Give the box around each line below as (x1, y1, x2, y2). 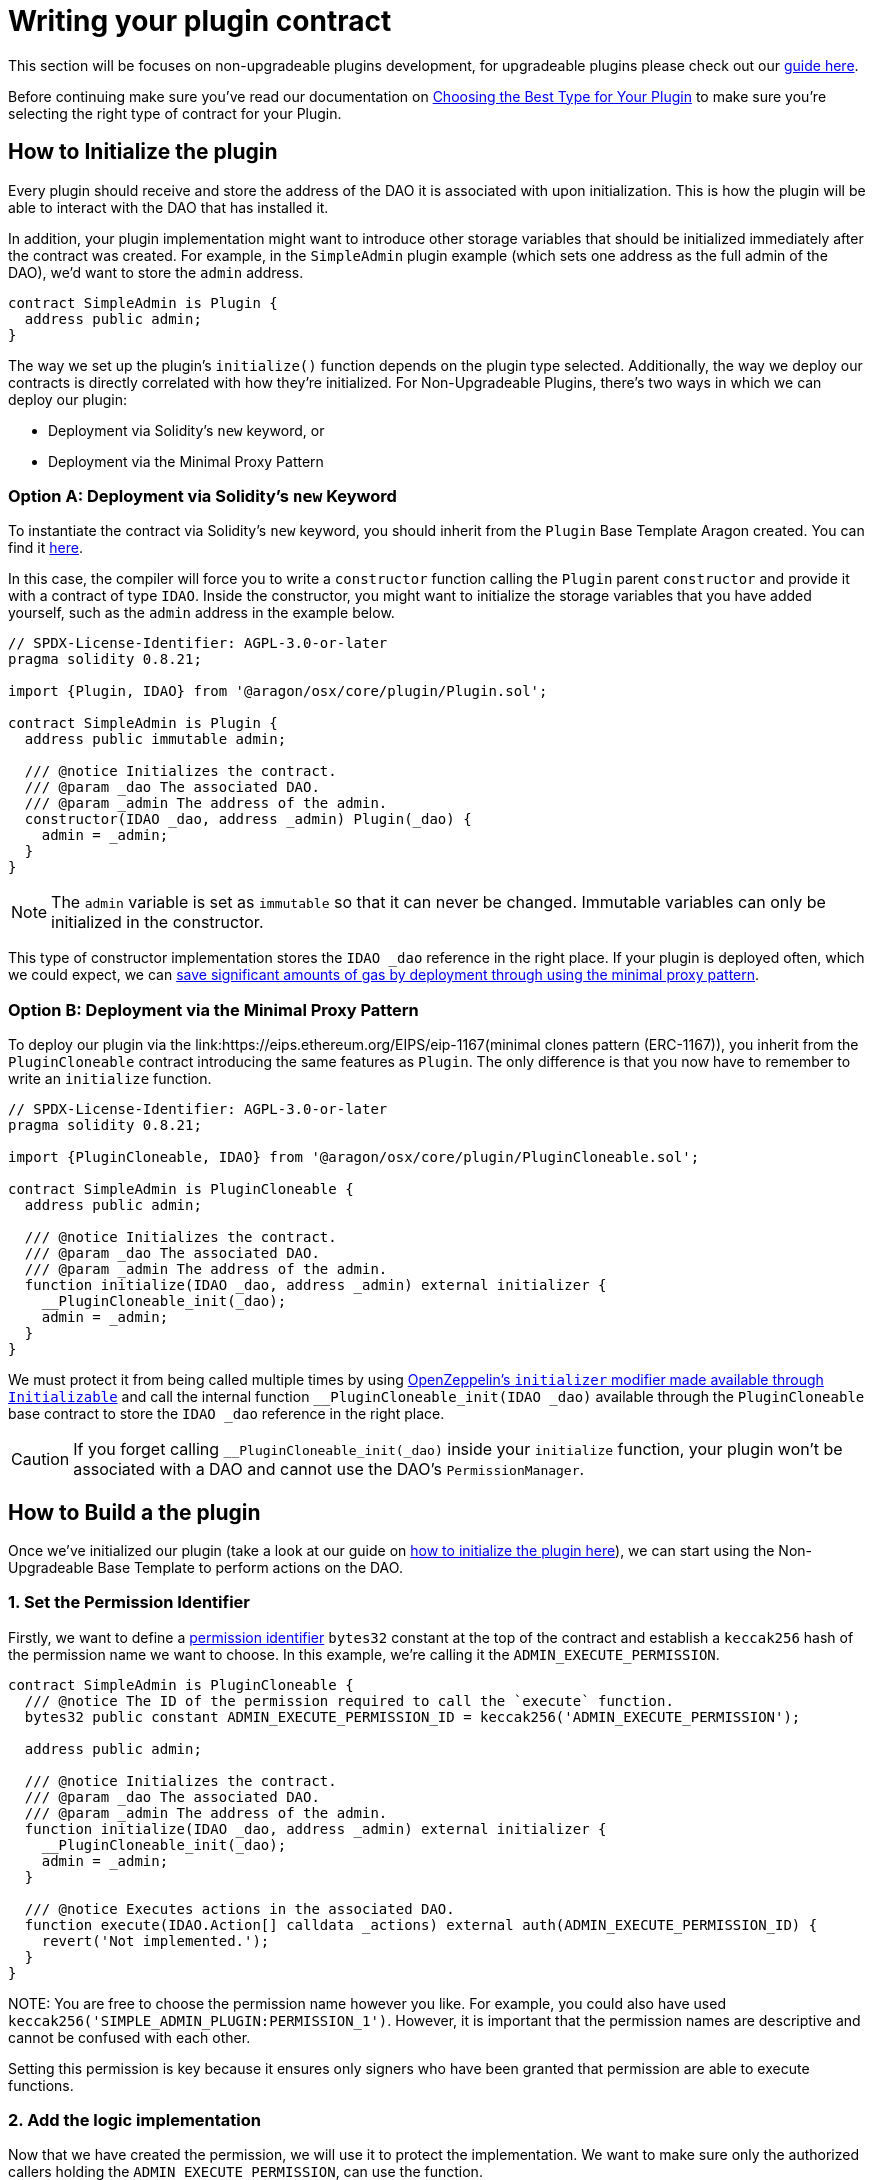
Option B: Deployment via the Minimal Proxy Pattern (8, 999, 419, 1020)
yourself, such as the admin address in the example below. (8, 604, 395, 622)
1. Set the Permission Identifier (8, 1592, 250, 1613)
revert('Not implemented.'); (41, 1932, 270, 1949)
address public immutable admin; (24, 731, 287, 748)
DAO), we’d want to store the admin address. (8, 263, 304, 281)
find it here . (8, 539, 83, 557)
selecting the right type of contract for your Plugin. (8, 104, 342, 122)
